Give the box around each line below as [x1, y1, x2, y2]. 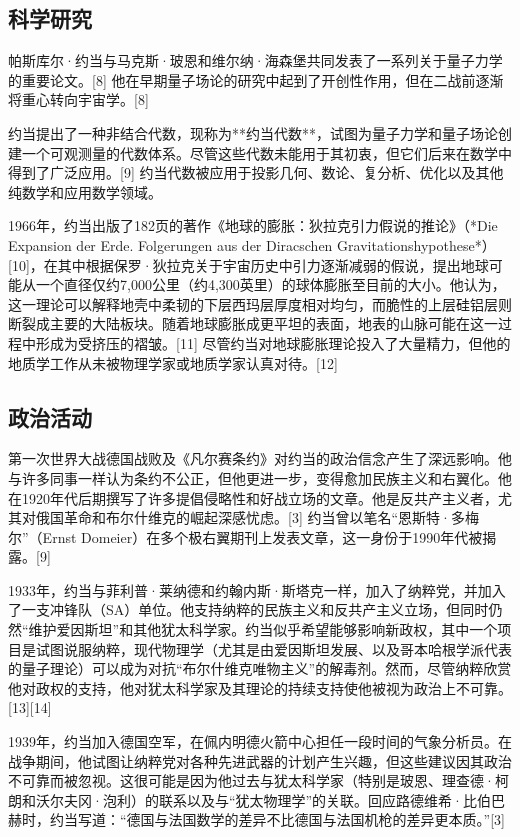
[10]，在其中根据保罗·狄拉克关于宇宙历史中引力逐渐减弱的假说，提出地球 [8, 254, 489, 275]
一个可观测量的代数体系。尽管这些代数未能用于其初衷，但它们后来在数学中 [21, 142, 512, 163]
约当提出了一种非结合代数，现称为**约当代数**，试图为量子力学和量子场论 [8, 122, 498, 143]
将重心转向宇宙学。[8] [8, 89, 149, 110]
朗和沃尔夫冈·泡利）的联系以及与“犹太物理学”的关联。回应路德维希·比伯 [8, 789, 491, 810]
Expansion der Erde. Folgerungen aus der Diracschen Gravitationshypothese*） [8, 234, 496, 255]
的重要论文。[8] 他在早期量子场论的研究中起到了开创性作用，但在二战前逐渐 [8, 69, 504, 90]
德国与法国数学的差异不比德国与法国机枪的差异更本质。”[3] [126, 809, 505, 830]
